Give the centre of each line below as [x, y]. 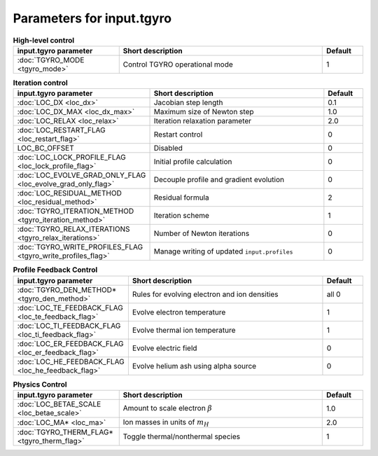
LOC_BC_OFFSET [45, 148]
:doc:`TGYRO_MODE [51, 60]
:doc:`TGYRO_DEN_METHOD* [67, 289]
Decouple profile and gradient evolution [219, 180]
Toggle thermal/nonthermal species [182, 436]
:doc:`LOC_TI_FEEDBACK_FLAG [69, 326]
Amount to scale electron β [168, 408]
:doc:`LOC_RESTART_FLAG [61, 130]
